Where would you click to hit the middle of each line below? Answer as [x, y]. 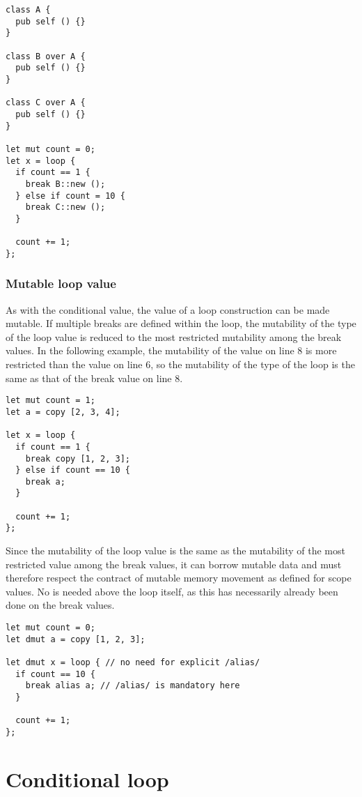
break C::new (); [65, 207]
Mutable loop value [61, 283]
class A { [28, 10]
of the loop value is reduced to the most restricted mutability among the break [174, 336]
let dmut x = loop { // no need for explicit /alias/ [133, 663]
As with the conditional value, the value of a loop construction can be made [168, 309]
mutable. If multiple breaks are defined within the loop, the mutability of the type [181, 323]
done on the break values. [60, 605]
